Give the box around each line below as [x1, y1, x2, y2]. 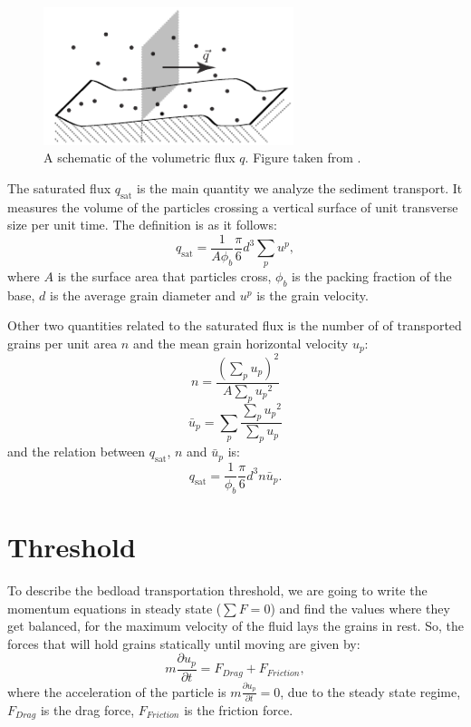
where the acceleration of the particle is [7, 682, 226, 701]
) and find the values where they [270, 598, 450, 617]
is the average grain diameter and [50, 285, 236, 304]
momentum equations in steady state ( [7, 598, 222, 617]
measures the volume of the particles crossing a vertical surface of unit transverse [7, 197, 458, 216]
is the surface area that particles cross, [57, 266, 272, 285]
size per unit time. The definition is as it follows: [7, 215, 277, 234]
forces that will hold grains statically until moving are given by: [7, 634, 360, 653]
